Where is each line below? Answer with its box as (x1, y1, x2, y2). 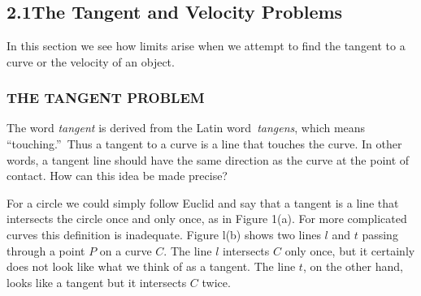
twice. (202, 273, 231, 290)
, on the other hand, (302, 258, 403, 275)
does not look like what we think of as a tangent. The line (7, 258, 296, 275)
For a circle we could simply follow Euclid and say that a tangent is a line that (7, 194, 399, 211)
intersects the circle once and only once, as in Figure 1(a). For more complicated (7, 210, 407, 227)
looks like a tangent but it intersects (7, 273, 187, 290)
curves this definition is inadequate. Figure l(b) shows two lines (7, 225, 321, 242)
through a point (7, 242, 85, 259)
